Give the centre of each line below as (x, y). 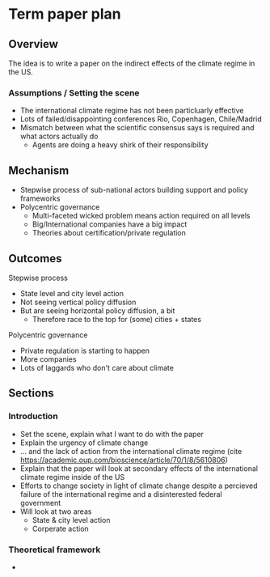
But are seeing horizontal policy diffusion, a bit (97, 310)
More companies (48, 359)
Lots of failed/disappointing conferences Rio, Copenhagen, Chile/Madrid (141, 119)
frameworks (40, 198)
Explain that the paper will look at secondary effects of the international (139, 468)
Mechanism (39, 170)
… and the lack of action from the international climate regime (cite (131, 451)
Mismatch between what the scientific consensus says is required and (137, 128)
